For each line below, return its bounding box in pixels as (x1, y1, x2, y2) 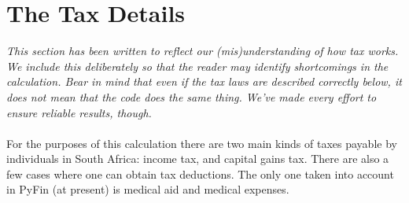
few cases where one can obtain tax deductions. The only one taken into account (6, 165, 394, 182)
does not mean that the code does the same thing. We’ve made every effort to (6, 88, 377, 105)
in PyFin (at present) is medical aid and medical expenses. (6, 181, 289, 197)
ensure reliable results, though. (6, 104, 152, 120)
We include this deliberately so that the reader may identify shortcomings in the (6, 57, 389, 74)
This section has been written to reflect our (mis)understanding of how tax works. (6, 42, 399, 59)
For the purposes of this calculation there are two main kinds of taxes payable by (6, 135, 397, 151)
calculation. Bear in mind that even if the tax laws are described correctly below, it (6, 73, 402, 90)
